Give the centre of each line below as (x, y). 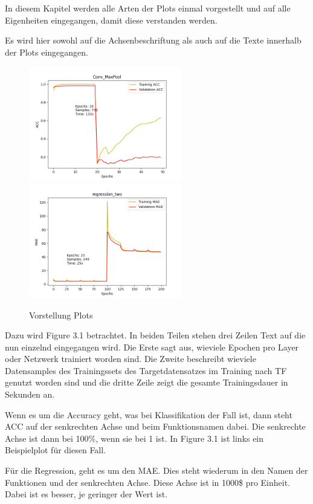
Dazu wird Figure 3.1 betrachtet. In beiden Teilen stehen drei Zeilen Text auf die (155, 335)
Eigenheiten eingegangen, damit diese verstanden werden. (111, 20)
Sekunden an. (30, 394)
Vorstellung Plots (61, 315)
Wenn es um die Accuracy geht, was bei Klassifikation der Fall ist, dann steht (149, 414)
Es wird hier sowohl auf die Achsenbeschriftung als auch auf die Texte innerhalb (153, 40)
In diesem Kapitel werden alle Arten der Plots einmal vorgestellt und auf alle (148, 8)
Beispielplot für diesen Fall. (56, 450)
